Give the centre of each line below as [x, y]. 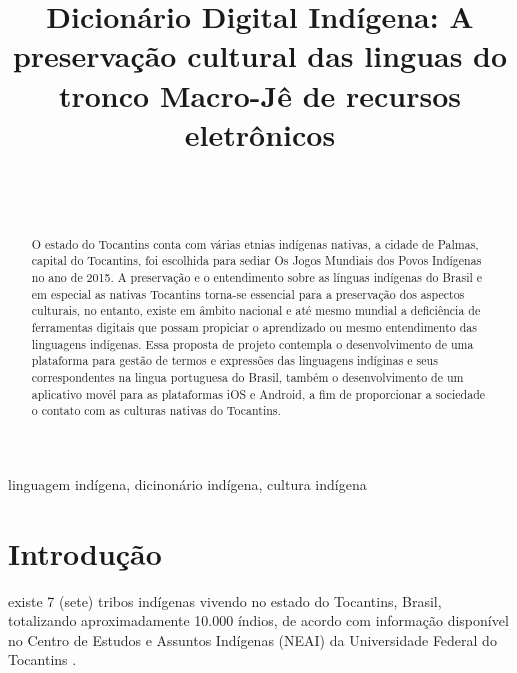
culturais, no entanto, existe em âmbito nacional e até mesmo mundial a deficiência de [256, 310]
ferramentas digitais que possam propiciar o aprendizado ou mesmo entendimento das [254, 326]
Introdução [85, 552]
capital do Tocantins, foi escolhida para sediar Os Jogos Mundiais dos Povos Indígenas [256, 260]
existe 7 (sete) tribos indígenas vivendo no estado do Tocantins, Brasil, [225, 600]
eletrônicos [260, 133]
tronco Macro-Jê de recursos [260, 94]
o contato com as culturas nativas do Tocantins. [156, 410]
